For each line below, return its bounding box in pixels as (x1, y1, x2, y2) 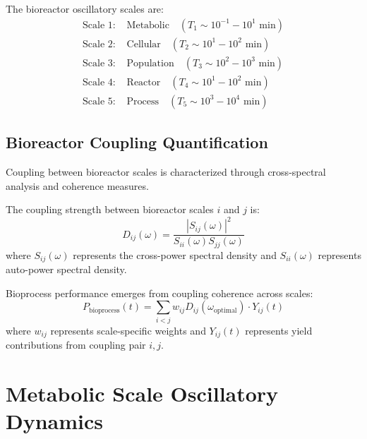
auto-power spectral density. (6, 262, 127, 277)
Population (126, 58, 174, 68)
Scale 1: (83, 20, 116, 30)
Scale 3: (83, 58, 116, 68)
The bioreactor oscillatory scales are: (6, 1, 164, 16)
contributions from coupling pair (6, 337, 146, 352)
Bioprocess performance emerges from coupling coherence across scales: (6, 285, 313, 300)
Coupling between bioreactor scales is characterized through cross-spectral (6, 164, 326, 179)
